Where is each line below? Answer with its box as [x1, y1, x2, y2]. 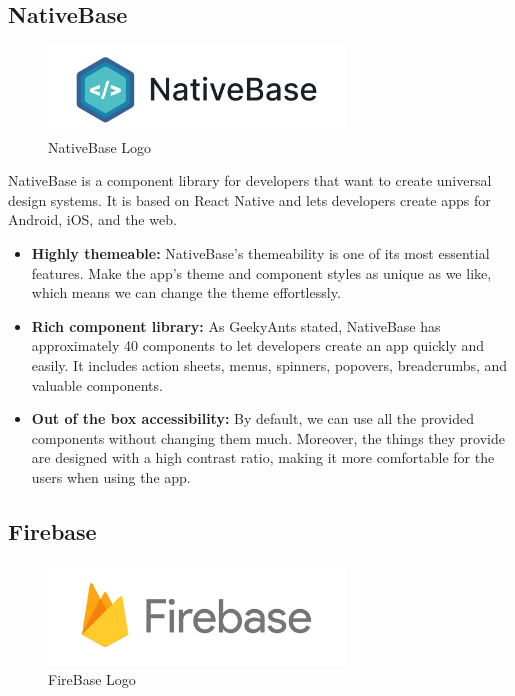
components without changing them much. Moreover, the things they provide [31, 427, 505, 448]
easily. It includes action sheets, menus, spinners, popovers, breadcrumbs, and [31, 354, 508, 375]
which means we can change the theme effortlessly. [31, 282, 341, 303]
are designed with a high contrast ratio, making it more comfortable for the [31, 447, 495, 468]
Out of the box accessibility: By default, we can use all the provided [31, 408, 474, 429]
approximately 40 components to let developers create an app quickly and [31, 335, 484, 356]
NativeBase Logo [48, 136, 152, 157]
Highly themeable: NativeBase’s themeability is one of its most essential [31, 242, 490, 263]
